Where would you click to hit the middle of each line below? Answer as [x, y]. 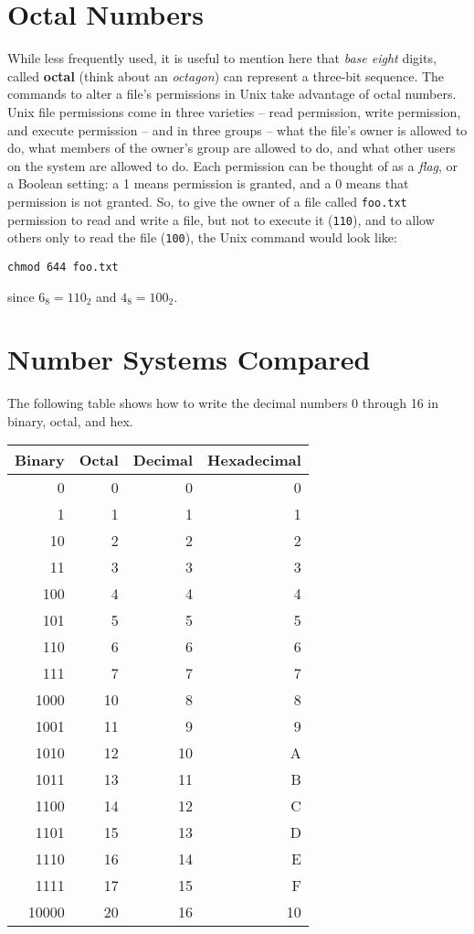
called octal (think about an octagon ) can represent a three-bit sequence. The [226, 75]
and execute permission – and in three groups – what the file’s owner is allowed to [237, 129]
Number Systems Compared [189, 359]
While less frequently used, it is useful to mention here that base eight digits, [222, 58]
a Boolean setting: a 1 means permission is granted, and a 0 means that [208, 183]
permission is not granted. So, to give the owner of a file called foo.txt [207, 201]
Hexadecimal [254, 460]
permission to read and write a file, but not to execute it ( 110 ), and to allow [221, 219]
